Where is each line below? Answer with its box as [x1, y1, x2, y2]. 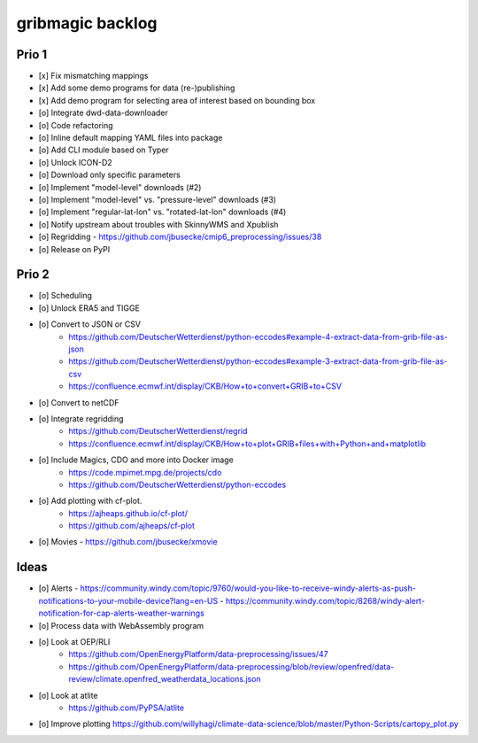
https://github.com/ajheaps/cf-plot [68, 521, 195, 531]
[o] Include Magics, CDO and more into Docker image [38, 454, 234, 465]
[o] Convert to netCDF [38, 397, 119, 407]
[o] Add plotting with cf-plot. [38, 496, 143, 507]
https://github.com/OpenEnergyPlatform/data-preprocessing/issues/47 [68, 649, 328, 660]
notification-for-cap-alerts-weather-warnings [38, 608, 205, 619]
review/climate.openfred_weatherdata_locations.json [68, 674, 261, 685]
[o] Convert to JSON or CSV [38, 319, 142, 329]
